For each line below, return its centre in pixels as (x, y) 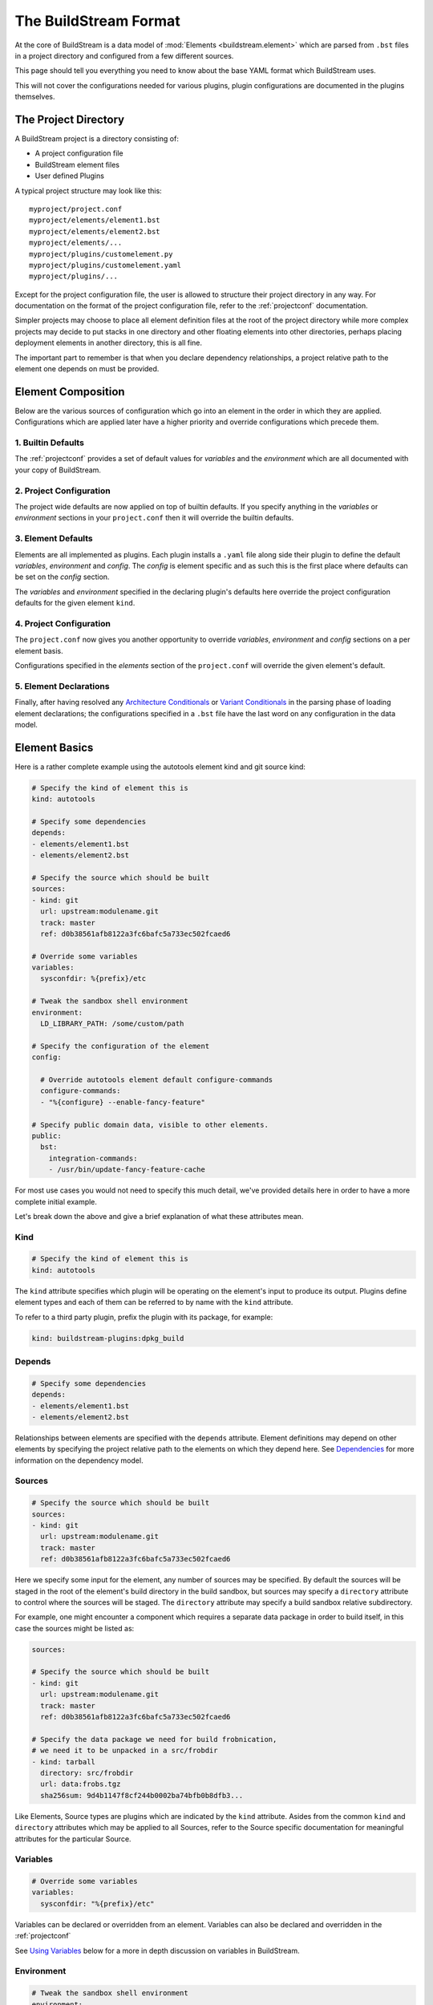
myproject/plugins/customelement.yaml (105, 265)
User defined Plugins (69, 176)
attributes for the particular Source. (73, 1839)
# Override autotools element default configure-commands (157, 1080)
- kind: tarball (64, 1762)
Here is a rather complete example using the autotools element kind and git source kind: (160, 767)
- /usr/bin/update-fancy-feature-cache (127, 1170)
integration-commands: (93, 1158)
